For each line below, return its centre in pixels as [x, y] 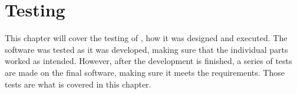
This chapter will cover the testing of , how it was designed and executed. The [146, 38]
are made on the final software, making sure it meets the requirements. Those [145, 72]
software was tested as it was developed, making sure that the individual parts [146, 49]
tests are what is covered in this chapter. [78, 84]
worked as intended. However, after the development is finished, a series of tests [148, 61]
